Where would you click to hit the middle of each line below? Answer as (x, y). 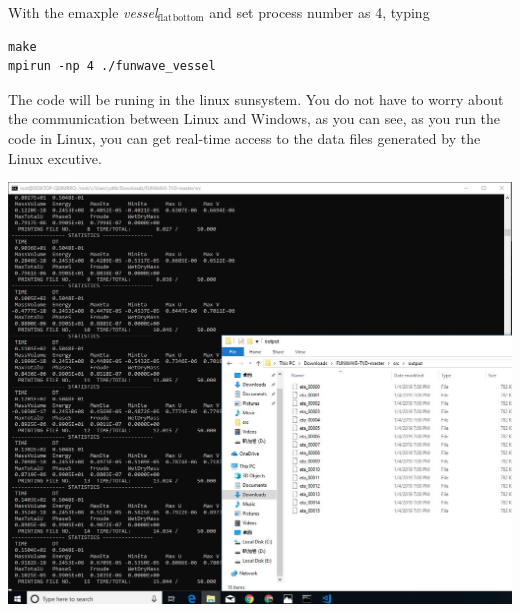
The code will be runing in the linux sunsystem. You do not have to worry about (256, 98)
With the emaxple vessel (83, 12)
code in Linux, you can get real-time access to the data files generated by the (244, 137)
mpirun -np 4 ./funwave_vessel (112, 66)
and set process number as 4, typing (319, 12)
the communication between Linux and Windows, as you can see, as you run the (254, 118)
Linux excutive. (55, 157)
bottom (188, 18)
